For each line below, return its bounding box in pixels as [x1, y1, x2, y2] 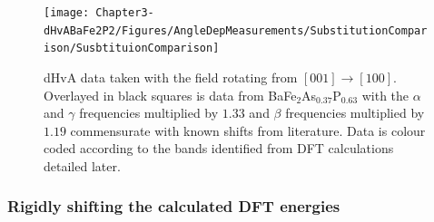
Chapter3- [95, 6, 154, 19]
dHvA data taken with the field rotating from [44, 67, 298, 86]
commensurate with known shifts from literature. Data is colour [70, 121, 426, 140]
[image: [44, 6, 90, 19]
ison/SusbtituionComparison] [44, 42, 220, 55]
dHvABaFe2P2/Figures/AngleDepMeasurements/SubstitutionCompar [44, 24, 428, 37]
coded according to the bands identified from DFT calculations [44, 139, 394, 158]
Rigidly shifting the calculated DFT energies [7, 195, 340, 217]
